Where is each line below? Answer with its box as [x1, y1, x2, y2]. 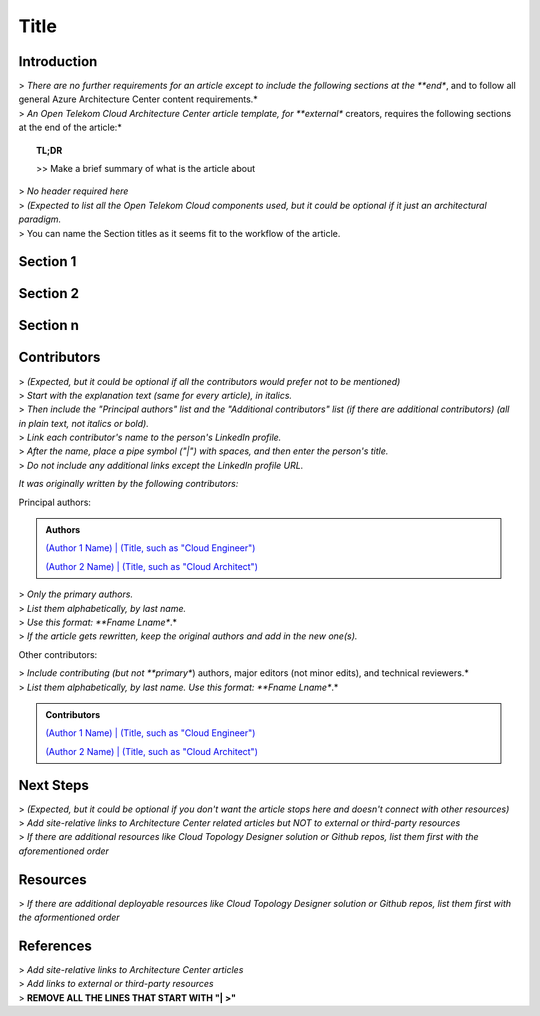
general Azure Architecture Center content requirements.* [18, 93, 259, 105]
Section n [18, 317, 79, 334]
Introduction [18, 53, 98, 70]
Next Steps [18, 776, 89, 794]
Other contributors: [18, 648, 98, 660]
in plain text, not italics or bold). [18, 417, 149, 429]
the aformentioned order [18, 911, 120, 924]
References [18, 937, 92, 954]
